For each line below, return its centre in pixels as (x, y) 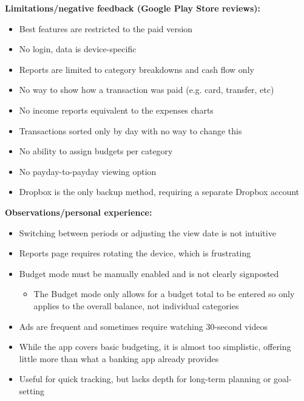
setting (32, 390)
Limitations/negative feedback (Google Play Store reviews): (133, 8)
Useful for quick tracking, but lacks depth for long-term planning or (145, 379)
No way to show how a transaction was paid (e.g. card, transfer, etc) (147, 90)
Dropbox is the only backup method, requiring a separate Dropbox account (159, 192)
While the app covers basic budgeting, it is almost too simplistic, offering (155, 347)
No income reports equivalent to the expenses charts (116, 110)
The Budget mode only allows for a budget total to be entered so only (164, 294)
